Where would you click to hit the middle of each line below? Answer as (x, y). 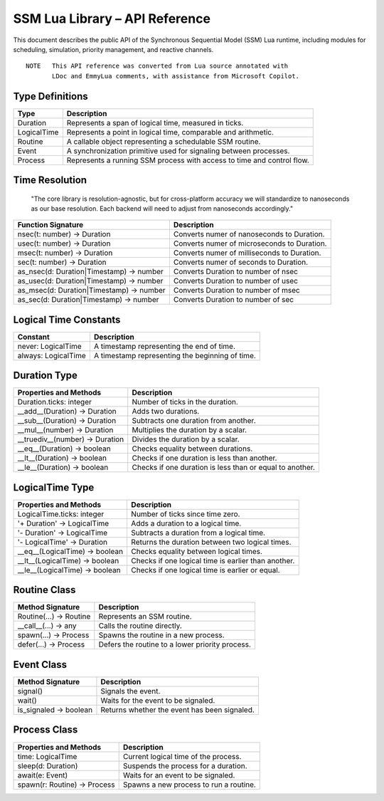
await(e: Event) (43, 775)
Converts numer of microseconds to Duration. (250, 244)
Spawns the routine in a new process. (161, 635)
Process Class (46, 730)
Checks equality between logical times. (197, 551)
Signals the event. (130, 691)
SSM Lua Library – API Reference (112, 19)
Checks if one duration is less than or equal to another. (224, 468)
